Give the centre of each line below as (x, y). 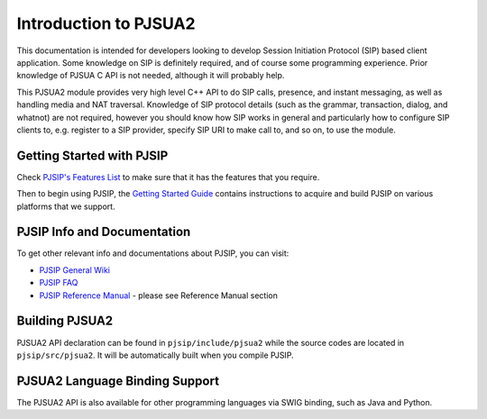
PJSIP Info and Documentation (104, 232)
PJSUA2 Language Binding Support (118, 381)
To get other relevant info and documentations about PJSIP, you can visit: (153, 253)
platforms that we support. (66, 206)
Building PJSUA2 (65, 321)
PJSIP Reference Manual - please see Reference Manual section (159, 295)
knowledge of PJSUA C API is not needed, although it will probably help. (151, 76)
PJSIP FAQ (59, 283)
